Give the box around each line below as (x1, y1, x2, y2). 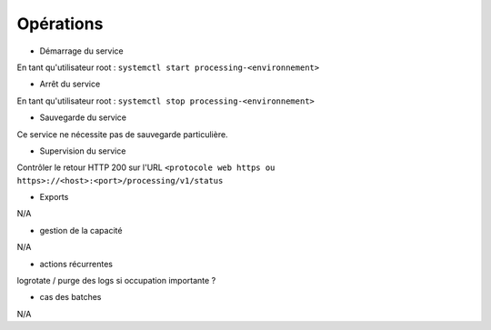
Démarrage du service (39, 45, 124, 56)
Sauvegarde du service (39, 112, 127, 123)
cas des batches (39, 292, 102, 303)
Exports (39, 192, 69, 203)
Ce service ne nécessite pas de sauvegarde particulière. (16, 128, 228, 140)
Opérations (16, 14, 104, 34)
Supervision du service (39, 145, 126, 156)
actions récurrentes (39, 258, 114, 269)
